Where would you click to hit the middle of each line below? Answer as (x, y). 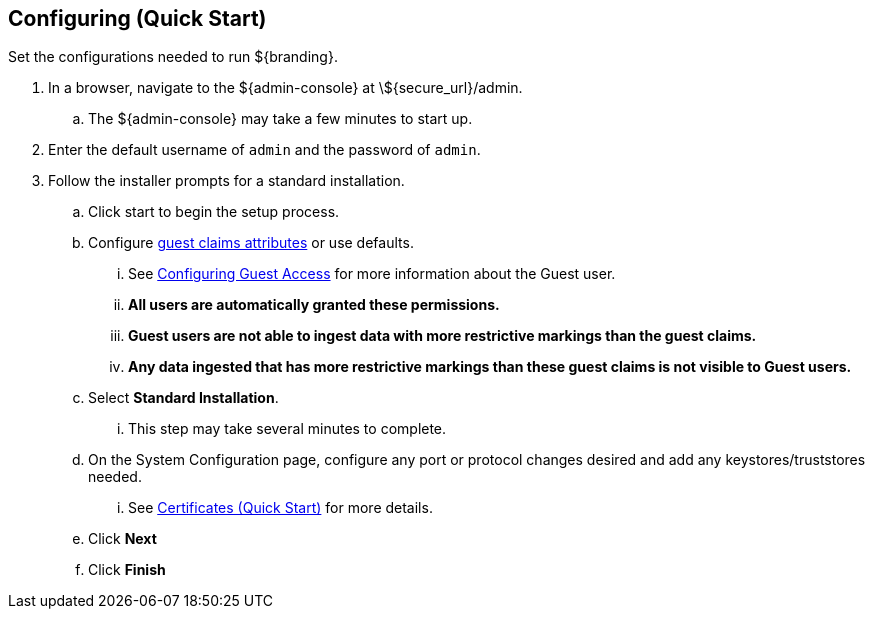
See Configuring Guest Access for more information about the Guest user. (372, 274)
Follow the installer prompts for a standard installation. (226, 181)
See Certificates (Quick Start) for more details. (280, 508)
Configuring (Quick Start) (137, 18)
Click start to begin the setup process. (214, 212)
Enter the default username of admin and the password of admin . (264, 150)
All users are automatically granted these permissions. (314, 305)
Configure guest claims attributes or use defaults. (251, 243)
